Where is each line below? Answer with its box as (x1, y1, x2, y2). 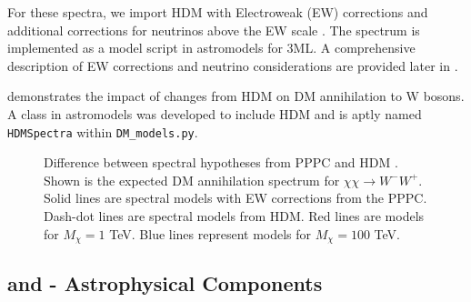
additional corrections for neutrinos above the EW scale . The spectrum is (7, 20, 420, 39)
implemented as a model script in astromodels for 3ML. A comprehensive (7, 38, 416, 57)
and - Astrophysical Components (7, 269, 323, 297)
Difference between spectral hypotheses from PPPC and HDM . (44, 153, 398, 172)
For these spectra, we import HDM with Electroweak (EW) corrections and (7, 3, 428, 21)
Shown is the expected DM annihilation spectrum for (44, 170, 340, 189)
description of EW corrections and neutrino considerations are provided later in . (7, 55, 458, 75)
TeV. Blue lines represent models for (109, 224, 312, 243)
